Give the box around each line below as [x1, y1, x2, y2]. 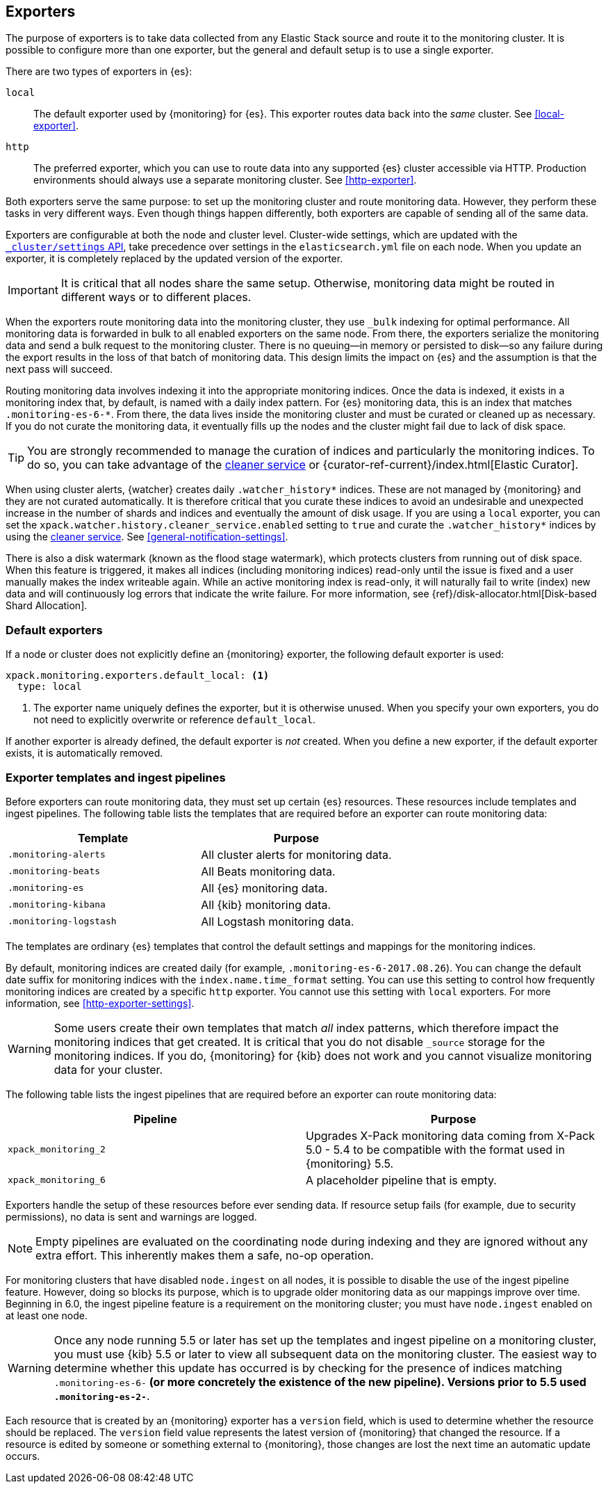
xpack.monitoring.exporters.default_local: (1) [6, 670, 270, 682]
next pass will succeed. [6, 363, 113, 376]
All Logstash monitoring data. [201, 914, 354, 928]
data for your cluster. [54, 1062, 163, 1077]
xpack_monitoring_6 [8, 1175, 106, 1186]
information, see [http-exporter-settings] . [6, 997, 195, 1009]
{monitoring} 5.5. [306, 1156, 394, 1170]
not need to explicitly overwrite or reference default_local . [33, 714, 316, 726]
